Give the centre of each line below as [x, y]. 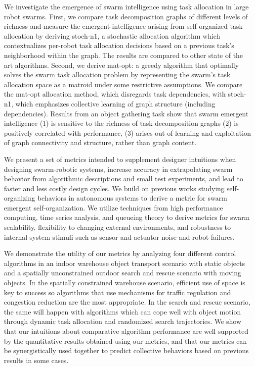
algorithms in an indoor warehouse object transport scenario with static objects [125, 263]
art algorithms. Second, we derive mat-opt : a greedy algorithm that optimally [122, 65]
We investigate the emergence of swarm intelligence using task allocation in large [127, 6]
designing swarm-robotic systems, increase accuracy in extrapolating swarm [118, 169]
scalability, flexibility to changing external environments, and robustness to [118, 227]
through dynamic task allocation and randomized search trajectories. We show [123, 321]
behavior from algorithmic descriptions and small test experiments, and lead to [124, 179]
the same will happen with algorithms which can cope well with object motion [123, 311]
